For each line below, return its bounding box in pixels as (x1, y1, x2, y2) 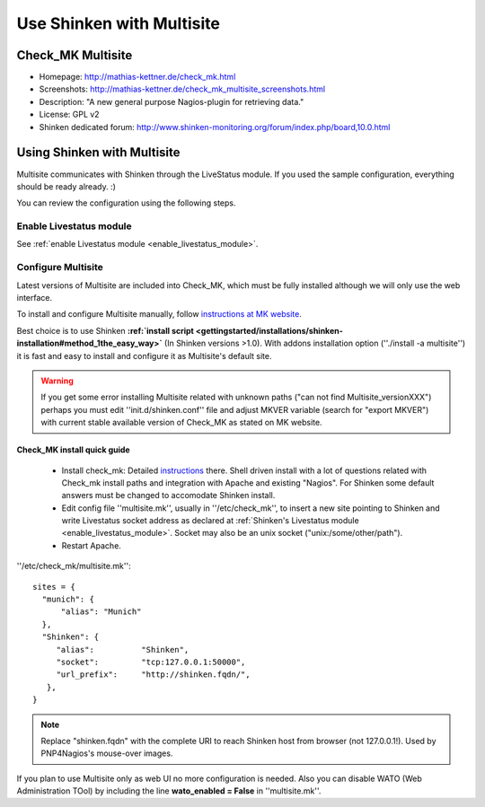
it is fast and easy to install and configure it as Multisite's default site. (16, 350, 272, 361)
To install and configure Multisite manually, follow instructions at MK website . (16, 309, 303, 320)
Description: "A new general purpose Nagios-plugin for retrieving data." (39, 96, 304, 107)
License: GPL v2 (39, 109, 100, 120)
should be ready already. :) (16, 180, 117, 192)
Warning (40, 375, 74, 386)
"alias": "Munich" (60, 607, 142, 617)
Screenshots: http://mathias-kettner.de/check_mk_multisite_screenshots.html (39, 83, 326, 94)
